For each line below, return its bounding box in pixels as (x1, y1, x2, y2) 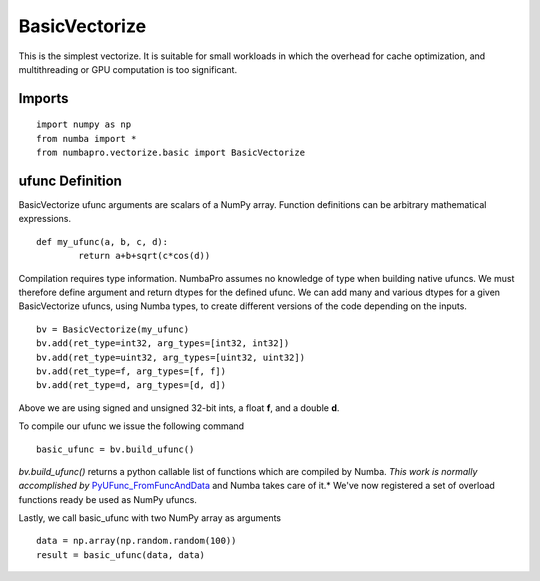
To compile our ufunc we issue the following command (18, 420, 245, 432)
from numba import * (36, 133, 137, 144)
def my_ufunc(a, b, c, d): (36, 236, 169, 247)
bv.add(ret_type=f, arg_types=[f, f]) (36, 365, 227, 377)
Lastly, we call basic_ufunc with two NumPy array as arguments (18, 512, 282, 524)
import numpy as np (36, 119, 132, 130)
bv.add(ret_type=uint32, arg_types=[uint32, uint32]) (36, 351, 305, 363)
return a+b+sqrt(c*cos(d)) (78, 250, 211, 262)
